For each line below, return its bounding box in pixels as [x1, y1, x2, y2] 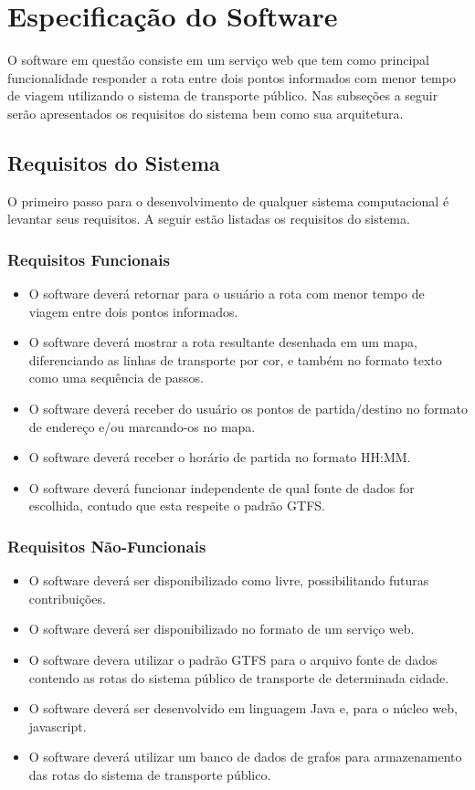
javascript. [28, 716, 87, 735]
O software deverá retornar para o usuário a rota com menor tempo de [28, 284, 425, 303]
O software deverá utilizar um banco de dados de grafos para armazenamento [28, 747, 462, 766]
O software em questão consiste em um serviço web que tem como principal [7, 50, 430, 69]
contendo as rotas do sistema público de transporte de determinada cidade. [28, 668, 449, 687]
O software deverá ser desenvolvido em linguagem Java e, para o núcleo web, [28, 699, 458, 718]
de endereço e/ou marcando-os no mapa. [28, 416, 256, 436]
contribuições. [28, 588, 106, 607]
